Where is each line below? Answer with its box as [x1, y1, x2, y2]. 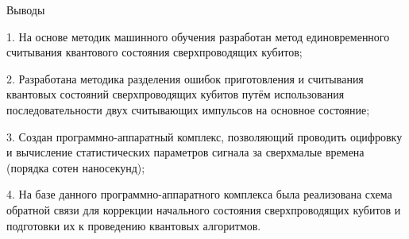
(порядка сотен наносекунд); [6, 159, 145, 175]
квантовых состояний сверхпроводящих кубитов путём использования [6, 86, 345, 102]
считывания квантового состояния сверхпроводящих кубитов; [6, 44, 303, 60]
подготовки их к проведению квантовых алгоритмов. [6, 217, 261, 233]
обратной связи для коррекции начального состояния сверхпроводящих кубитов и [6, 201, 401, 218]
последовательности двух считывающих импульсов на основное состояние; [6, 101, 370, 118]
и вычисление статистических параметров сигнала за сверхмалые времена [6, 144, 365, 160]
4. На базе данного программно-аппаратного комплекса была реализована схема [6, 186, 392, 202]
